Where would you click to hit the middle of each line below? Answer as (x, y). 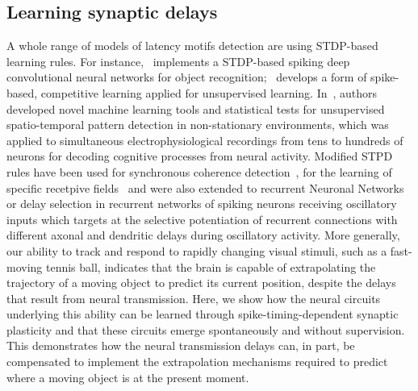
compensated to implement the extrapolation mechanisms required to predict (197, 362)
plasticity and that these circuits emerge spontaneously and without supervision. (206, 329)
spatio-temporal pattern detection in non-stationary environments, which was (198, 125)
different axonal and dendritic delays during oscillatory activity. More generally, (203, 235)
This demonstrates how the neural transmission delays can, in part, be (181, 345)
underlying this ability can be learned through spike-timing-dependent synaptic (203, 314)
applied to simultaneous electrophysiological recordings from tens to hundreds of (205, 140)
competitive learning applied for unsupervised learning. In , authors (209, 92)
